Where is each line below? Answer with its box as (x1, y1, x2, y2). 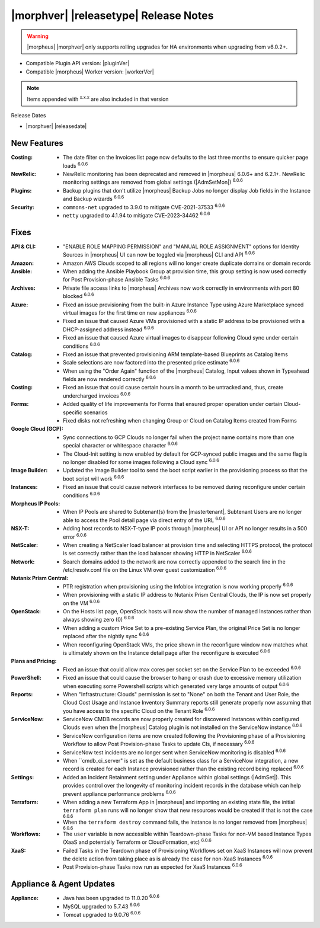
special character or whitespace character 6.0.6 (63, 441, 178, 449)
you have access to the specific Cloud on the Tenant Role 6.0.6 (63, 706, 215, 714)
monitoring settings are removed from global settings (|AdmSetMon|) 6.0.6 (63, 178, 243, 186)
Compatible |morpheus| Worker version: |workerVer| (25, 68, 154, 75)
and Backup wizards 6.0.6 (63, 194, 124, 203)
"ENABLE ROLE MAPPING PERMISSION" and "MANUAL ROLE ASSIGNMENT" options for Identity (63, 243, 299, 250)
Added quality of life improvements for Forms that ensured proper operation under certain (63, 401, 283, 408)
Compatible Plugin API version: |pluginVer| (25, 60, 130, 67)
